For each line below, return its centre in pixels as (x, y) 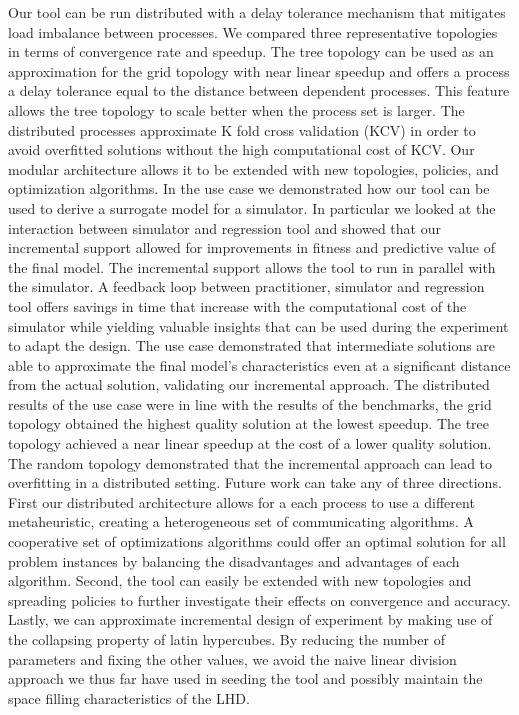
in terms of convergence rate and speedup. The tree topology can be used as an (251, 51)
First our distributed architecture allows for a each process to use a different (241, 501)
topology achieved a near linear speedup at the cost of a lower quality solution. (250, 443)
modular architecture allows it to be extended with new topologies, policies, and (253, 168)
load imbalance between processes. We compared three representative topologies (253, 31)
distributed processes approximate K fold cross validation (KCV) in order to (242, 129)
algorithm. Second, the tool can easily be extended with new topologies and (240, 580)
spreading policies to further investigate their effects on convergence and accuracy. (259, 599)
